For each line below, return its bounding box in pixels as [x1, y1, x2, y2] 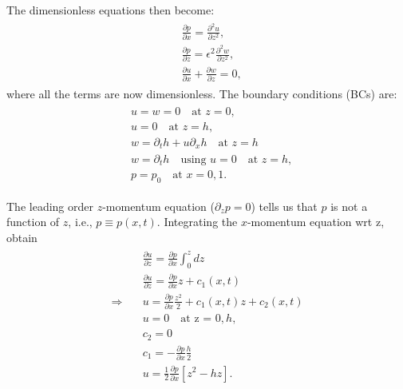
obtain [6, 229, 38, 245]
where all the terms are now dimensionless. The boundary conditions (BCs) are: [6, 85, 397, 102]
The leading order [6, 197, 93, 214]
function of [6, 213, 60, 230]
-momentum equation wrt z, [247, 213, 385, 230]
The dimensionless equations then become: [6, 2, 215, 18]
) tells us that [251, 197, 318, 214]
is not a [330, 197, 368, 214]
